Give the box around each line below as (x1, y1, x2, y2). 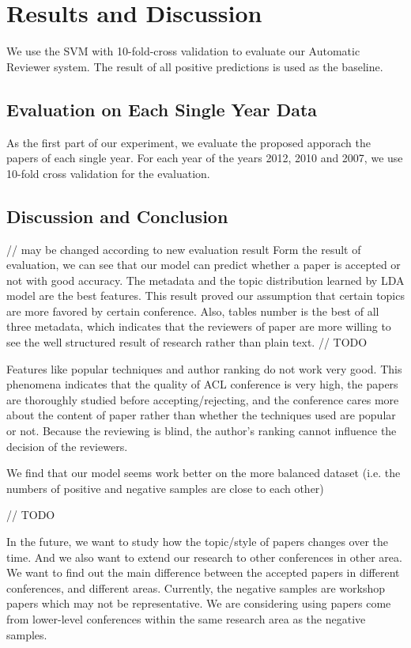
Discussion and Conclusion (6, 203, 228, 228)
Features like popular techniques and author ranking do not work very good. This (6, 360, 402, 377)
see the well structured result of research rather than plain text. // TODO (6, 334, 368, 351)
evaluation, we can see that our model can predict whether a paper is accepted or (6, 256, 401, 273)
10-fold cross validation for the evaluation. (6, 165, 210, 181)
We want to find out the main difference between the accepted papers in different (6, 564, 400, 581)
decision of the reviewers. (6, 438, 128, 454)
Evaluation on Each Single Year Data (6, 97, 318, 121)
